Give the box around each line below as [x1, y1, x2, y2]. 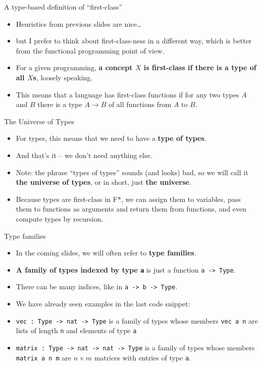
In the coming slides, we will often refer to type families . [16, 247, 196, 258]
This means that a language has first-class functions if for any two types [16, 89, 239, 99]
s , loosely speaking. [33, 72, 93, 82]
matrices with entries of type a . [94, 352, 191, 362]
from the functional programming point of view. [16, 45, 165, 56]
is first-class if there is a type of [143, 62, 256, 73]
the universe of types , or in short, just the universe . [16, 177, 191, 187]
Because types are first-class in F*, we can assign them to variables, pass [16, 193, 241, 204]
